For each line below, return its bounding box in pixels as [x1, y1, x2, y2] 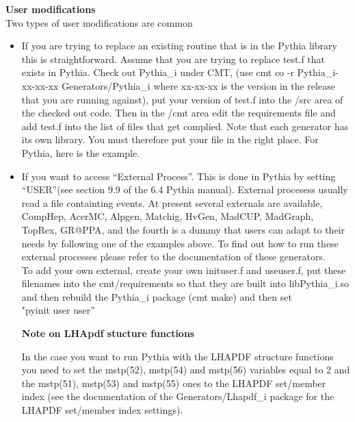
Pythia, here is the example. [21, 145, 140, 160]
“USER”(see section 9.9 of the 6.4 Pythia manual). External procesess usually [21, 182, 348, 197]
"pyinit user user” [21, 303, 95, 317]
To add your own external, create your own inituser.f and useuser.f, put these [21, 262, 346, 277]
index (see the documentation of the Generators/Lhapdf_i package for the [21, 389, 334, 404]
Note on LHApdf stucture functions [21, 326, 195, 340]
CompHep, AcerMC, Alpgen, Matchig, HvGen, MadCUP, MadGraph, [21, 209, 314, 223]
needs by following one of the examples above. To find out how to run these [21, 236, 339, 250]
